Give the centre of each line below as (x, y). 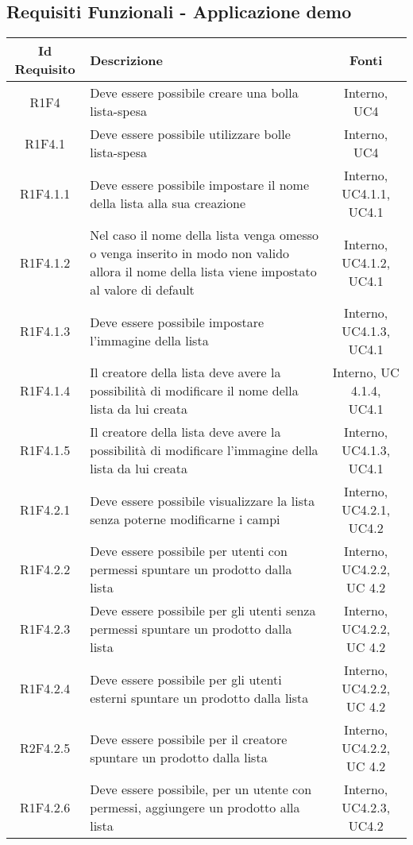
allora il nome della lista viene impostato (203, 272)
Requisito (45, 69)
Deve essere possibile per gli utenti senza (203, 611)
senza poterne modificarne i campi (185, 519)
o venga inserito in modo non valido (190, 253)
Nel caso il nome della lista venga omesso (205, 235)
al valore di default (142, 290)
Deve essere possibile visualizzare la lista (203, 500)
